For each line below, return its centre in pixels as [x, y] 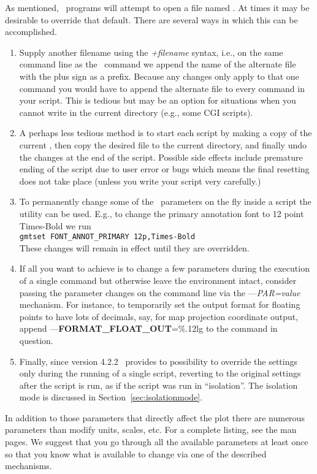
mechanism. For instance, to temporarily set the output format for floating [160, 304]
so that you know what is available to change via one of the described [136, 453]
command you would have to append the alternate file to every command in [162, 88]
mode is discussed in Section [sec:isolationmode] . [111, 397]
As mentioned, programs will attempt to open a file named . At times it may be [157, 7]
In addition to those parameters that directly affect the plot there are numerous [155, 417]
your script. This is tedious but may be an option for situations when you [158, 100]
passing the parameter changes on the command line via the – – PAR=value [160, 292]
